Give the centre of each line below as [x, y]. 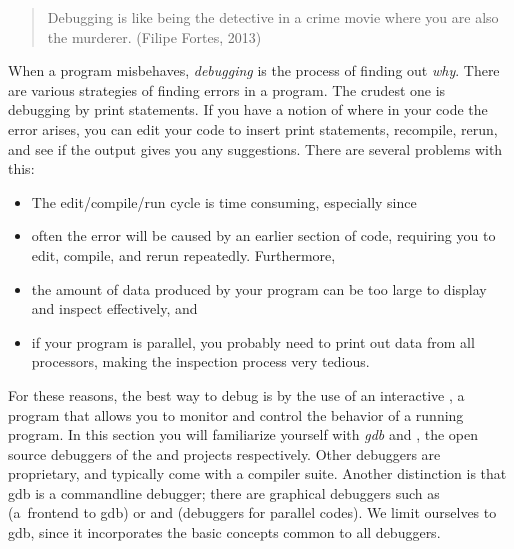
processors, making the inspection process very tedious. [200, 361]
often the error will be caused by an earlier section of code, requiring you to [263, 235]
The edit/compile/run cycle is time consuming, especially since [224, 201]
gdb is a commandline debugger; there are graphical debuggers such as [224, 492]
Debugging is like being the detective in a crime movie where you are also [273, 17]
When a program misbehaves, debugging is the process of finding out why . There [254, 70]
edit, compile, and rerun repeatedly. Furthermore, [183, 254]
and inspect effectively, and [114, 308]
